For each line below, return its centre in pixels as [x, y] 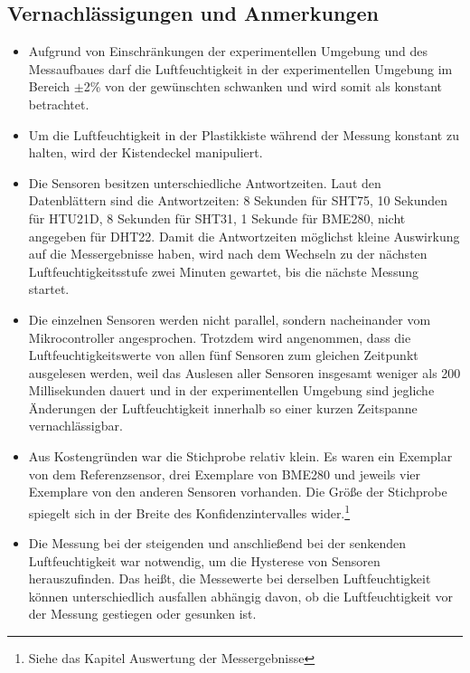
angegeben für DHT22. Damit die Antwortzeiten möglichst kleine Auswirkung [244, 236]
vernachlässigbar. [75, 426]
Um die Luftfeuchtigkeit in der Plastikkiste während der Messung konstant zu [244, 134]
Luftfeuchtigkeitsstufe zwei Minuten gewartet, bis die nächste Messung [223, 271]
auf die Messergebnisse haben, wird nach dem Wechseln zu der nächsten [228, 254]
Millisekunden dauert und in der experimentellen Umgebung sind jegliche [231, 390]
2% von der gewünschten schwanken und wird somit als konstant [263, 86]
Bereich [49, 86]
